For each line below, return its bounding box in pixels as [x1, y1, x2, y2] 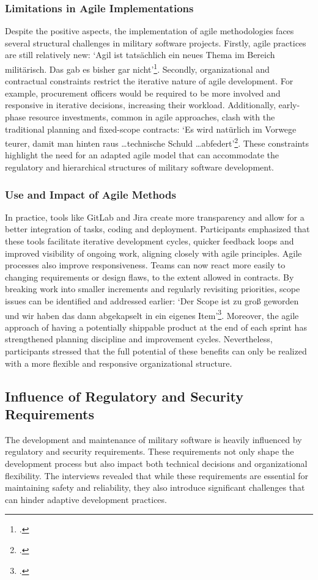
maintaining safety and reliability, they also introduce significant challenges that [5, 481, 305, 494]
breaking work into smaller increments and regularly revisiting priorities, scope [5, 282, 300, 295]
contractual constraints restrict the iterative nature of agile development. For [5, 75, 294, 87]
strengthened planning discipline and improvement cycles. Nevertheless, [5, 332, 273, 345]
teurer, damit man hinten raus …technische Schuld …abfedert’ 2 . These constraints [5, 135, 309, 149]
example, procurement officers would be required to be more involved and [5, 86, 281, 99]
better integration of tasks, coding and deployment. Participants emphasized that [5, 222, 310, 235]
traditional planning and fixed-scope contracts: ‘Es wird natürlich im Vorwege [5, 122, 297, 135]
